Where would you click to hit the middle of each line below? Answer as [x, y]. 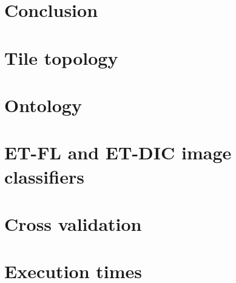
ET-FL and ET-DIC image [118, 152]
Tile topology [61, 57]
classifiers [44, 176]
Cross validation [73, 223]
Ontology [43, 105]
